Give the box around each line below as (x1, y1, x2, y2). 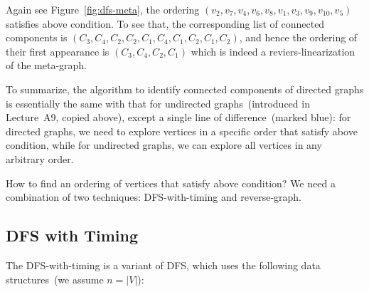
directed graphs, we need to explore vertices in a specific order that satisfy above (6, 123, 358, 138)
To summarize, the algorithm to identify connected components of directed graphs (6, 81, 364, 96)
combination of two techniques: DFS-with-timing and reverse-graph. (6, 189, 302, 204)
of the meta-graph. (6, 58, 87, 73)
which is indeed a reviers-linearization (191, 43, 355, 58)
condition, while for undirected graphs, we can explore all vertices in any (6, 137, 322, 152)
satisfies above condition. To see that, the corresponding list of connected (6, 16, 325, 31)
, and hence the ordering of (239, 30, 358, 45)
